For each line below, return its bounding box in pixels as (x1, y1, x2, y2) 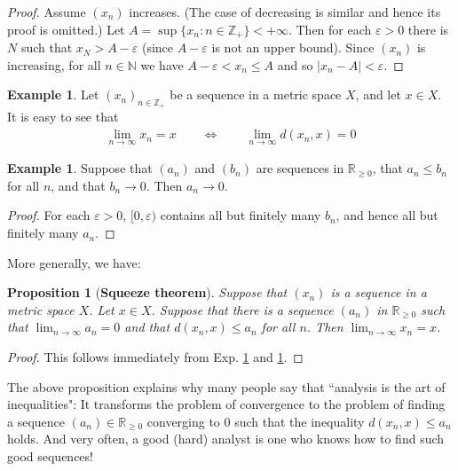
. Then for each (288, 20, 372, 38)
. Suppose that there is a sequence (151, 300, 334, 318)
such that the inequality (234, 412, 365, 430)
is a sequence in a (330, 283, 427, 302)
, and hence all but (336, 206, 438, 224)
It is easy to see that (7, 107, 119, 126)
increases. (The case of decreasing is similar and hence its (129, 3, 441, 20)
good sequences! (7, 447, 93, 465)
